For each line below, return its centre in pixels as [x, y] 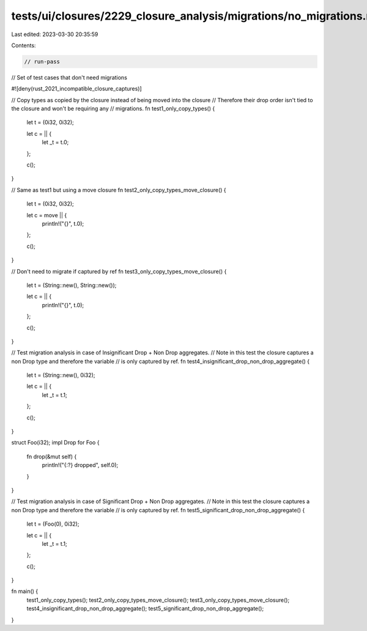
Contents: [24, 45]
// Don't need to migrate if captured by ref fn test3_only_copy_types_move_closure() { [119, 271]
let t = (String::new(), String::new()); [72, 285]
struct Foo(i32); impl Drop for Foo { [55, 442]
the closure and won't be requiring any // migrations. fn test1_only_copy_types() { [113, 109]
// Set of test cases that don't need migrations [69, 77]
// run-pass [42, 62]
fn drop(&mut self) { [52, 457]
